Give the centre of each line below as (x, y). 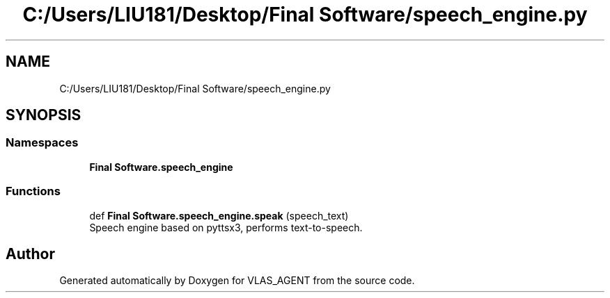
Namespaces (42, 143)
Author (30, 254)
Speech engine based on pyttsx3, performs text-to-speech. (226, 227)
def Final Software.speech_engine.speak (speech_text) (219, 215)
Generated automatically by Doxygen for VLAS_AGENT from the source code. (237, 281)
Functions (33, 191)
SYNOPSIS (44, 115)
